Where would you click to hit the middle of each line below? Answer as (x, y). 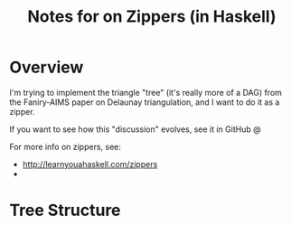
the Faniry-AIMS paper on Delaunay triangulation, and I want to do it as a (145, 102)
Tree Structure (65, 211)
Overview (47, 67)
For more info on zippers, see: (66, 146)
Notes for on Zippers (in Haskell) (152, 17)
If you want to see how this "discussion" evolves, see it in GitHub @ (135, 129)
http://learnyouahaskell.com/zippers (90, 164)
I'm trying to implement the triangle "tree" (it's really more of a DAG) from (146, 92)
